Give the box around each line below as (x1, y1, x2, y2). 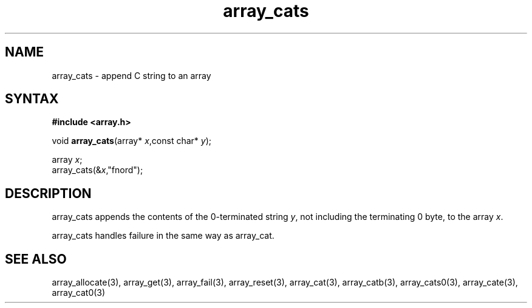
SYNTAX (5, 91, 59, 107)
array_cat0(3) (52, 287, 106, 298)
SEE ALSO (5, 251, 67, 267)
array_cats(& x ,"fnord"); (52, 165, 143, 176)
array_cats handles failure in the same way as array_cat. (52, 230, 275, 241)
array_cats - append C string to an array (52, 70, 211, 81)
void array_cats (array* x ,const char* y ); (52, 135, 212, 146)
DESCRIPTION (5, 185, 92, 201)
